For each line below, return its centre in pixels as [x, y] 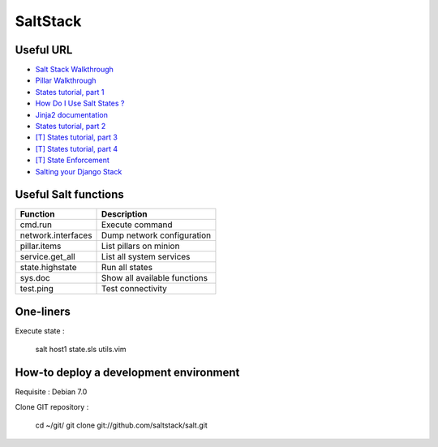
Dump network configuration [157, 235]
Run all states [127, 268]
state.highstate [48, 268]
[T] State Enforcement [72, 160]
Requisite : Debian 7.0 [51, 392]
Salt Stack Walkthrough [74, 70]
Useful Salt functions [70, 195]
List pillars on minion [141, 246]
